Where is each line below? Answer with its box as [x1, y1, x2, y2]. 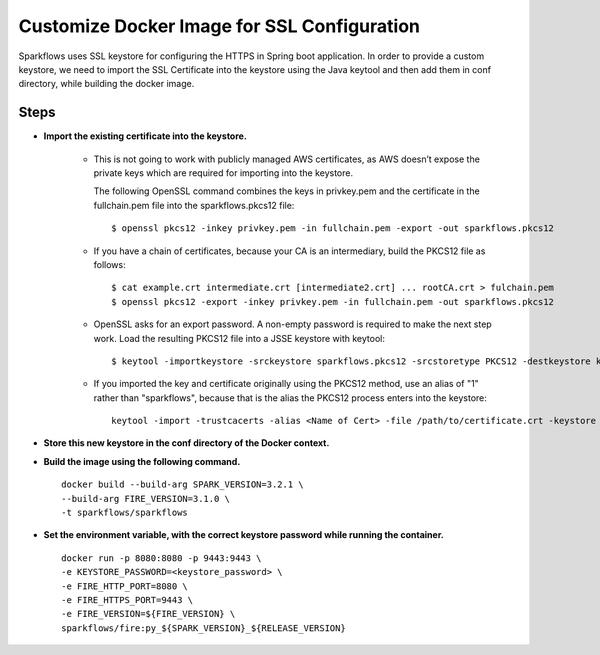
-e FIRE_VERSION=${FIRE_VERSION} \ [61, 608, 236, 620]
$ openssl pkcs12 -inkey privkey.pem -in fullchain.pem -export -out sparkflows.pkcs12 [111, 223, 555, 234]
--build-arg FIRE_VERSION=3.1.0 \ [61, 493, 230, 504]
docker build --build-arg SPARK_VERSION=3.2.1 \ [61, 479, 304, 490]
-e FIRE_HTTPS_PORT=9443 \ [61, 595, 194, 605]
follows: [93, 258, 126, 270]
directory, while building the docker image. [18, 78, 195, 90]
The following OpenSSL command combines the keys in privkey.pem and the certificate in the [93, 185, 480, 197]
